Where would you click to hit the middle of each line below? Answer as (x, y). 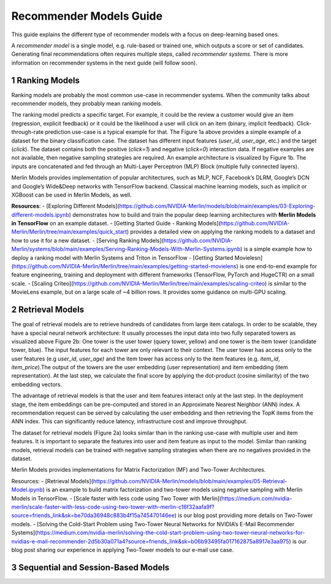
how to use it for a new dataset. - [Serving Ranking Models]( (87, 240)
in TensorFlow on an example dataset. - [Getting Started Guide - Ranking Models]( (116, 224)
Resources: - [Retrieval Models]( (52, 481)
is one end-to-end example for (278, 267)
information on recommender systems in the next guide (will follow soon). (104, 63)
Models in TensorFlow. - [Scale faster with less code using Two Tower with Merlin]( (116, 498)
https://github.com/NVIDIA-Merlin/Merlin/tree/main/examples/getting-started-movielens (125, 267)
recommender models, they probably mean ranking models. (87, 104)
